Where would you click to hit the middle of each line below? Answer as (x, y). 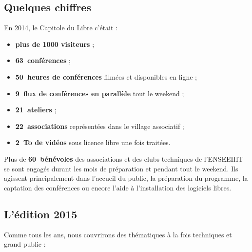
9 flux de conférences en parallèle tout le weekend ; (100, 93)
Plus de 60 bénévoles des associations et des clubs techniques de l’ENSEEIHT (124, 158)
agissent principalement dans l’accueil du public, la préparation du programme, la (126, 178)
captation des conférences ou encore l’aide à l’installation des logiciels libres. (118, 187)
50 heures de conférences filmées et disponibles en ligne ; (106, 76)
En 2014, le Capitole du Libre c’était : (61, 28)
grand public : (25, 244)
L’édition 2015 (41, 214)
